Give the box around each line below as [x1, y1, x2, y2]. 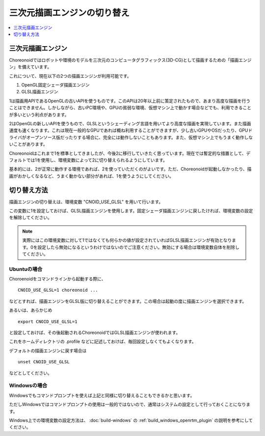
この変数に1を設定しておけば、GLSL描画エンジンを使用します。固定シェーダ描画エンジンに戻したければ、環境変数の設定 [9, 208, 253, 214]
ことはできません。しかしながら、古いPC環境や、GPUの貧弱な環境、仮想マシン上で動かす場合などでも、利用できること [9, 105, 252, 110]
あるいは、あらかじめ [9, 307, 53, 313]
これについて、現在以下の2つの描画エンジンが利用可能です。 [9, 73, 132, 79]
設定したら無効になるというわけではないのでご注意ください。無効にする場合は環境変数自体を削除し [37, 244, 240, 250]
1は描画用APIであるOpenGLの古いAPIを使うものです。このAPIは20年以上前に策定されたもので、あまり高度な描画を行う [9, 98, 251, 104]
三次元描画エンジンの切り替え [9, 7, 130, 18]
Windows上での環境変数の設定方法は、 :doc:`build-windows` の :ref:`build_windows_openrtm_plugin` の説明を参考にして [9, 417, 253, 423]
